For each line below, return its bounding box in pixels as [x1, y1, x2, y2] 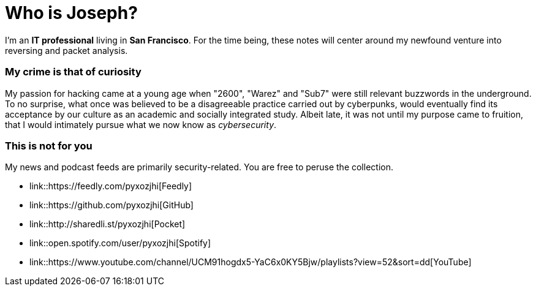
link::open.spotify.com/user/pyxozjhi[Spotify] [29, 238, 211, 249]
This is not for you [5, 139, 92, 152]
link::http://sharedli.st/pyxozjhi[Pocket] [29, 219, 186, 230]
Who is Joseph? [5, 2, 138, 23]
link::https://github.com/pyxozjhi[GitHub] [29, 200, 194, 211]
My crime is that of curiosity [5, 66, 142, 78]
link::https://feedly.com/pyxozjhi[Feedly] [29, 181, 192, 192]
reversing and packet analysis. [5, 45, 128, 56]
